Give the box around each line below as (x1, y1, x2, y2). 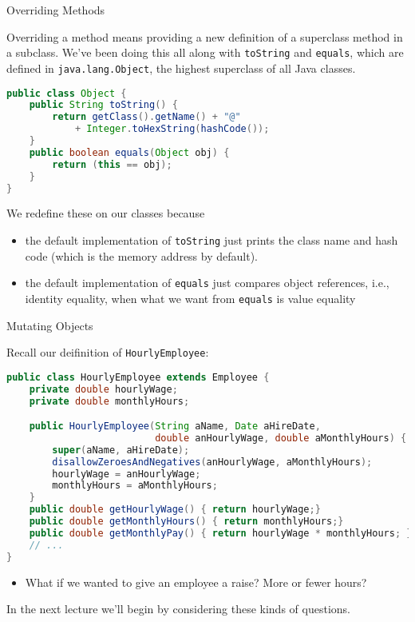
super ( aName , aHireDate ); (52, 444, 190, 456)
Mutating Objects (6, 317, 93, 333)
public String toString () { (29, 99, 178, 111)
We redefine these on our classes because (6, 205, 205, 221)
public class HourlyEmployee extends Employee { (6, 371, 270, 383)
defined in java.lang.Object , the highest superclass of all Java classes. (6, 59, 356, 76)
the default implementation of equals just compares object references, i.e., (25, 274, 389, 291)
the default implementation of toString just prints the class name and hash (25, 231, 398, 248)
